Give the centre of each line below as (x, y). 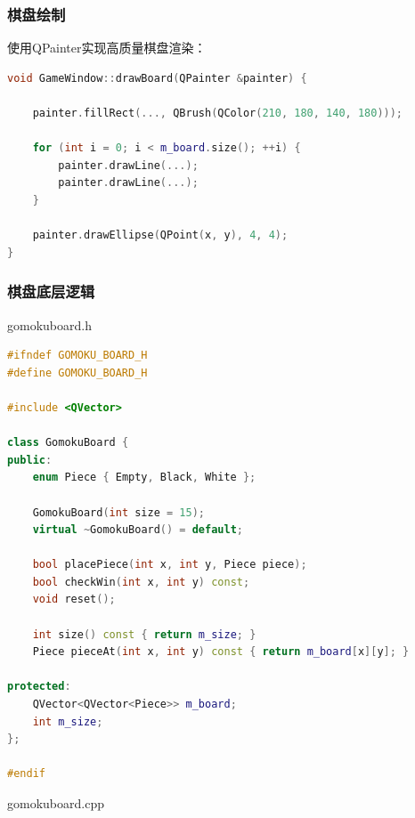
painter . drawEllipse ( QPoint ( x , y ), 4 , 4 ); (160, 235)
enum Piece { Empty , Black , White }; (144, 478)
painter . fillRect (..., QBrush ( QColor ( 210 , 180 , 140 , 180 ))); (218, 113)
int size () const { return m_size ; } (144, 634)
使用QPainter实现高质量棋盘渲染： (107, 48)
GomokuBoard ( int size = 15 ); (118, 512)
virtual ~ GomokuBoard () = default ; (138, 530)
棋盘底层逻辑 (51, 292)
